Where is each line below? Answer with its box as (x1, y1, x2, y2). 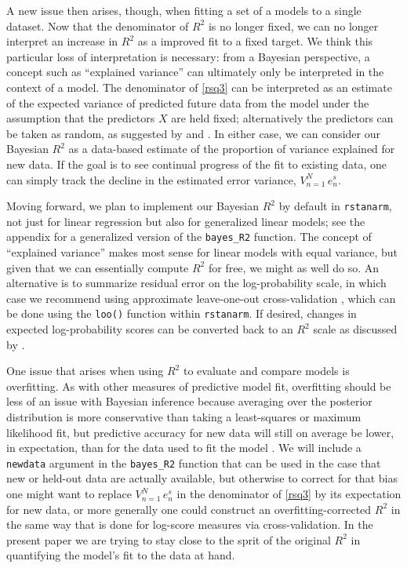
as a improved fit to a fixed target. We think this (137, 33, 373, 49)
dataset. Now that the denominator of (6, 17, 189, 34)
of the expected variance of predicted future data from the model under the (6, 94, 369, 111)
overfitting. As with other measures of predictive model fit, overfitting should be (6, 377, 391, 394)
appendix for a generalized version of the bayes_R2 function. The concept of (6, 228, 372, 245)
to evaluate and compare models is (183, 362, 350, 379)
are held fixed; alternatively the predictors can (171, 110, 394, 126)
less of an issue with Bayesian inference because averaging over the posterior (6, 393, 372, 410)
